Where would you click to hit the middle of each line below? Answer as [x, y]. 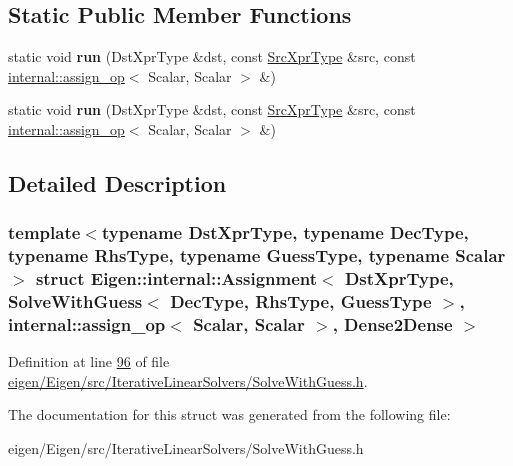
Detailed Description [117, 182]
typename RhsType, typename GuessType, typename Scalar [257, 255]
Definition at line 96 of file [89, 361]
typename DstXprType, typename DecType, [285, 232]
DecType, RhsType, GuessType [301, 301]
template [44, 232]
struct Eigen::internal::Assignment [176, 278]
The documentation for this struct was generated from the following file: [229, 414]
